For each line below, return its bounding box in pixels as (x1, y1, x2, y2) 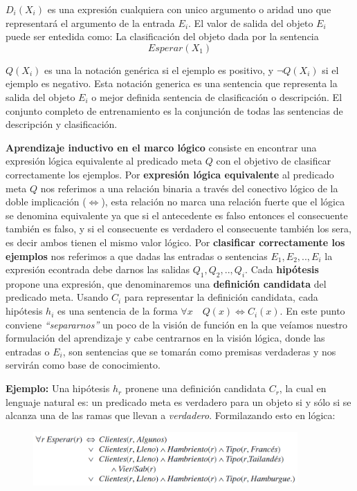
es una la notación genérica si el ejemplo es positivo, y (44, 62, 274, 77)
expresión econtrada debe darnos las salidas (6, 262, 190, 277)
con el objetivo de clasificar (216, 154, 331, 168)
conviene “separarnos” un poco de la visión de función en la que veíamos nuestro (6, 317, 348, 331)
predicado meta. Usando (6, 290, 109, 304)
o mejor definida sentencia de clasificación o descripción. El (91, 89, 342, 104)
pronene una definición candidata (125, 381, 266, 396)
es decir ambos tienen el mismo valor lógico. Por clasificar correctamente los (6, 234, 345, 249)
